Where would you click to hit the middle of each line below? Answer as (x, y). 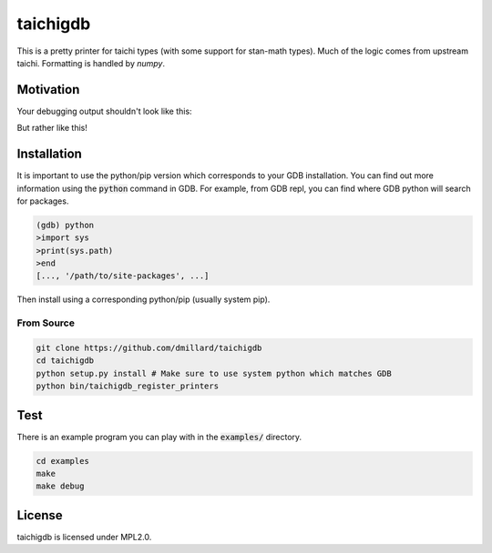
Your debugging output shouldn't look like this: (104, 111)
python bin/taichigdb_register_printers (127, 386)
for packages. (43, 201)
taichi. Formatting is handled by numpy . (91, 63)
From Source (46, 323)
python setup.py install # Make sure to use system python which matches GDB (214, 373)
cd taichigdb (65, 361)
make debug (60, 486)
